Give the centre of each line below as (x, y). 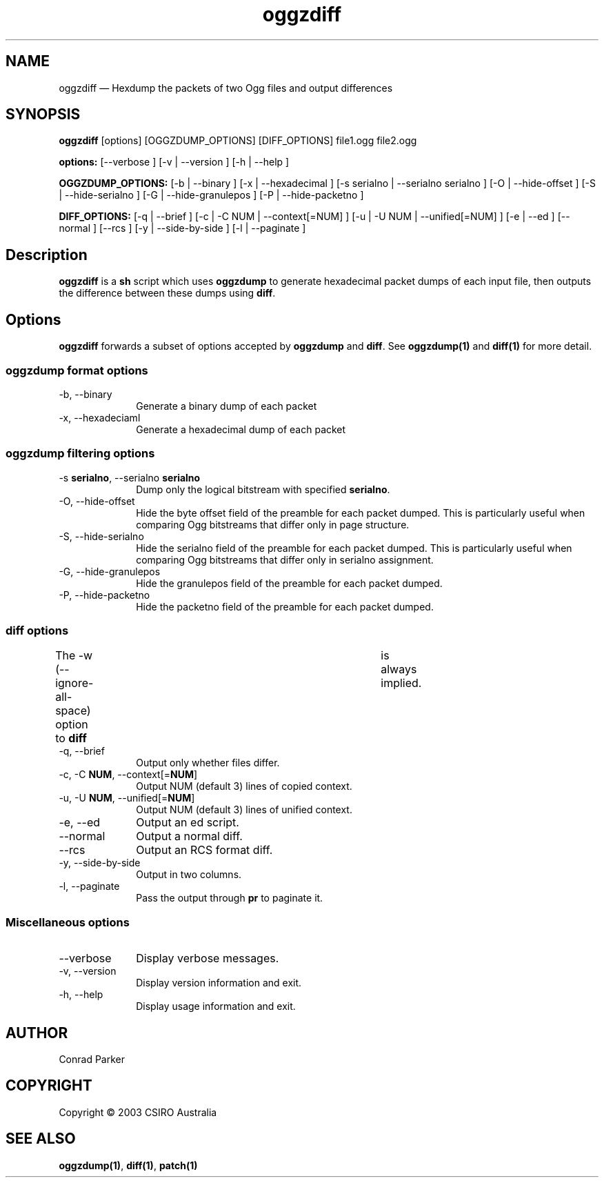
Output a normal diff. (189, 836)
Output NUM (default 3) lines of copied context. (244, 786)
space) (73, 711)
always (399, 669)
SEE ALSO (41, 1139)
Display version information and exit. (219, 983)
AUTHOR (37, 1033)
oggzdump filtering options (80, 454)
